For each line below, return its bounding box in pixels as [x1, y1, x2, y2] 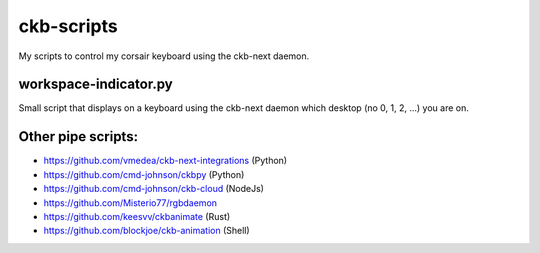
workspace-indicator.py [18, 76, 174, 93]
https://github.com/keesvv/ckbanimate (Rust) [43, 210, 231, 222]
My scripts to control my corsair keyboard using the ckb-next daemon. [18, 50, 310, 62]
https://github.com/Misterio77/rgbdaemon [43, 196, 218, 209]
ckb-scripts [18, 15, 119, 37]
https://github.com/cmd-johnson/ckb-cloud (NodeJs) [43, 183, 265, 195]
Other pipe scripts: [18, 128, 139, 145]
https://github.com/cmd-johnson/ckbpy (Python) [43, 168, 245, 180]
